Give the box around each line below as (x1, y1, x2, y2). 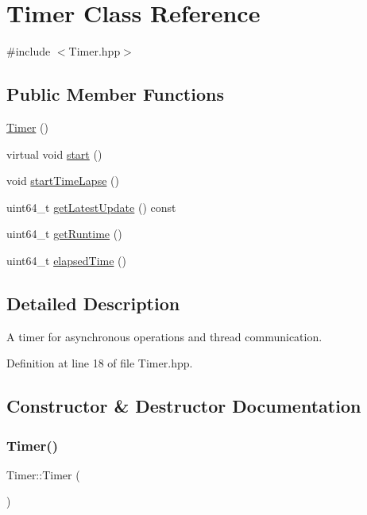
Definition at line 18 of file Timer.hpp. (6, 355, 193, 371)
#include (6, 43, 51, 60)
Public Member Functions (6, 82, 224, 106)
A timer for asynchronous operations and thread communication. (6, 328, 323, 344)
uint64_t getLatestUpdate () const (6, 198, 176, 215)
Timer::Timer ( (6, 466, 80, 482)
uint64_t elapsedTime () (6, 252, 126, 268)
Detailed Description (6, 290, 180, 315)
